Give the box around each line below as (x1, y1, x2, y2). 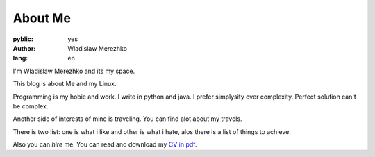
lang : (12, 54, 28, 63)
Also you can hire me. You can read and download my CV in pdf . (12, 140, 197, 149)
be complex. (12, 101, 49, 110)
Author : (12, 44, 36, 52)
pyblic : (12, 35, 34, 43)
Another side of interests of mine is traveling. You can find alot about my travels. (12, 115, 242, 123)
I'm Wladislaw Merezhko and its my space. (12, 67, 135, 75)
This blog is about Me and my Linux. (12, 80, 117, 88)
